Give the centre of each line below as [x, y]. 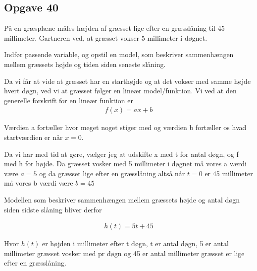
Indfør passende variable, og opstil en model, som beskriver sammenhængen [119, 54]
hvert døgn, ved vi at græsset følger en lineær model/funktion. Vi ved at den [120, 91]
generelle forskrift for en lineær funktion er [69, 100]
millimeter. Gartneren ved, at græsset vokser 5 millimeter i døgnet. [106, 37]
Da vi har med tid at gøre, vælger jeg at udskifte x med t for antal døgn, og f [121, 154]
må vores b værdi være [39, 183]
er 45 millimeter [229, 173]
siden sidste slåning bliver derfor [53, 209]
